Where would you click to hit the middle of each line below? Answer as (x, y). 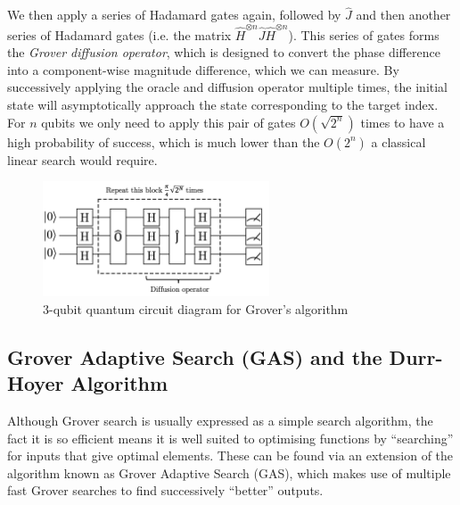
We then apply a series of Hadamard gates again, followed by (174, 15)
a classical (398, 141)
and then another (403, 15)
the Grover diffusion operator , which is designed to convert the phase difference (224, 52)
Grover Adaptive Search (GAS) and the (195, 356)
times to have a (402, 122)
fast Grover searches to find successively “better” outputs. (165, 490)
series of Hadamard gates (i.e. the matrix (119, 34)
